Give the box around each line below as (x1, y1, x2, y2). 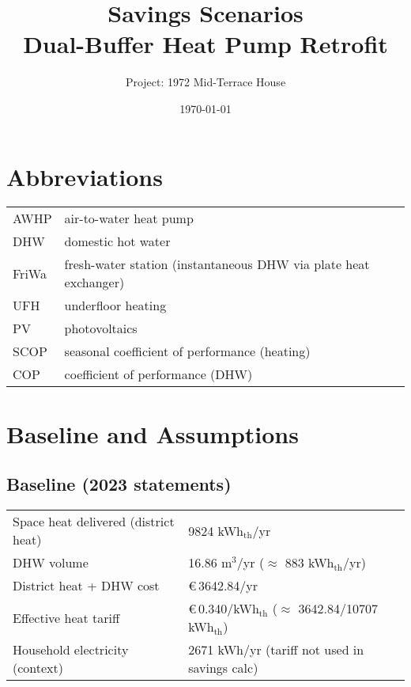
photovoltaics (64, 319, 138, 338)
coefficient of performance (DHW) (64, 365, 253, 384)
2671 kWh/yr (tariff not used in (188, 640, 364, 659)
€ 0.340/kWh (188, 599, 259, 618)
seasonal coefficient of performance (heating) (64, 342, 311, 361)
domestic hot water (64, 232, 171, 251)
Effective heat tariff (13, 608, 120, 627)
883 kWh (285, 553, 334, 572)
